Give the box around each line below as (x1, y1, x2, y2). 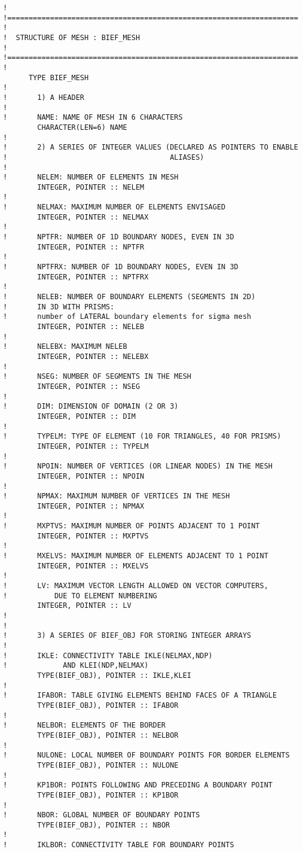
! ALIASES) (3, 153, 204, 162)
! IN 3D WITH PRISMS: (3, 302, 115, 311)
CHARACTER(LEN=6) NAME (37, 123, 127, 132)
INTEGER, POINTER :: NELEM (37, 182, 145, 191)
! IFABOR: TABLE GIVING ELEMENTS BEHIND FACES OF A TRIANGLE (3, 691, 277, 700)
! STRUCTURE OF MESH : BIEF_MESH (3, 33, 140, 42)
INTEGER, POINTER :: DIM (37, 412, 136, 421)
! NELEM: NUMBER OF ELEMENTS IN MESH (3, 173, 179, 182)
